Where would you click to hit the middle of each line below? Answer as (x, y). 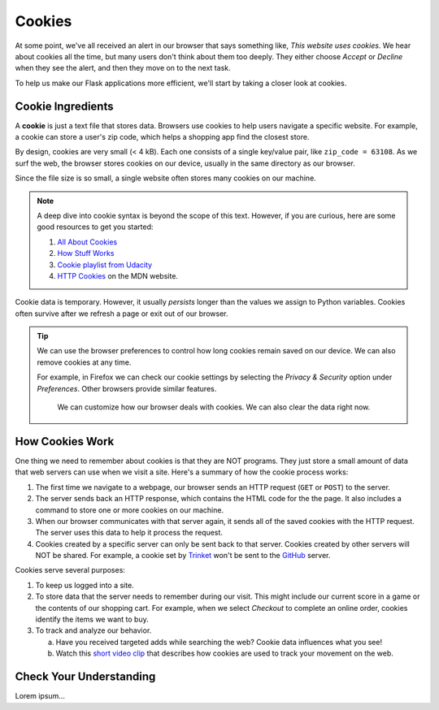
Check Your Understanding (85, 677)
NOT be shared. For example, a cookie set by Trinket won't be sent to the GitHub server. (183, 556)
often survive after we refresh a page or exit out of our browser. (122, 314)
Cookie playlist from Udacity (105, 265)
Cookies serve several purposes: (70, 570)
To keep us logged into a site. (85, 585)
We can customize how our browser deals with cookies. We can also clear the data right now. (214, 407)
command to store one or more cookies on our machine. (129, 510)
